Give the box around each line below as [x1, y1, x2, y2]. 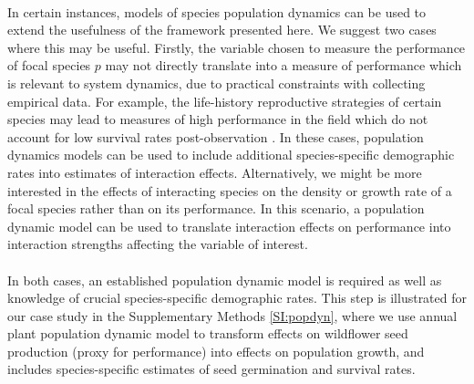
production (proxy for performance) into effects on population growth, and [7, 341, 425, 360]
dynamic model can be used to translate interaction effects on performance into [7, 216, 451, 235]
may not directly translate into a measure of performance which [105, 56, 462, 75]
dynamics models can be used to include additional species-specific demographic [7, 145, 455, 164]
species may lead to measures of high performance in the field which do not [7, 109, 428, 129]
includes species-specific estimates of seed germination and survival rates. [7, 359, 416, 379]
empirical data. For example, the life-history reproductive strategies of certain [7, 91, 442, 110]
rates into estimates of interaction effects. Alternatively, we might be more [7, 162, 422, 182]
